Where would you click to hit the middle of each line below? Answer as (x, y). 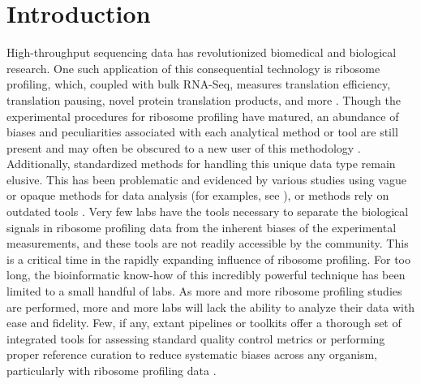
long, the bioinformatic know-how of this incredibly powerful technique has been (206, 275)
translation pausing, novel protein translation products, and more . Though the (204, 99)
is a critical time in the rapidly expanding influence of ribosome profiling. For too (208, 259)
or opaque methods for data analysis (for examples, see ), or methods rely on (198, 195)
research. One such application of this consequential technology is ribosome (193, 68)
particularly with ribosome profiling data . (112, 370)
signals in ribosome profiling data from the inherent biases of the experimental (202, 227)
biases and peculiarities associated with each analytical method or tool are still (202, 132)
